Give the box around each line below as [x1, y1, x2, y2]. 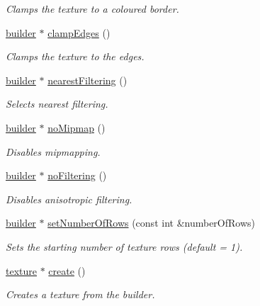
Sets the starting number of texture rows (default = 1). [6, 239, 243, 254]
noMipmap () [47, 120, 106, 135]
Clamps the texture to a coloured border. [6, 1, 179, 16]
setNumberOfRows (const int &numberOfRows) [47, 215, 256, 230]
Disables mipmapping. [6, 144, 101, 159]
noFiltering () [47, 168, 107, 183]
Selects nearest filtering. [6, 96, 108, 111]
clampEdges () [47, 25, 111, 40]
